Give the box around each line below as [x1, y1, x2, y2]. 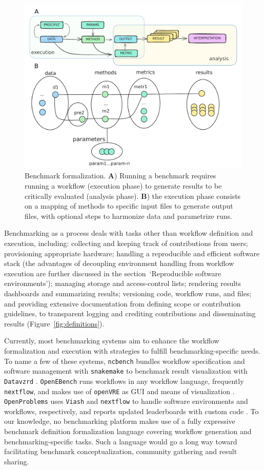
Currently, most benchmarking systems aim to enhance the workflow [4, 335, 219, 346]
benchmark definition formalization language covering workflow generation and [4, 426, 252, 437]
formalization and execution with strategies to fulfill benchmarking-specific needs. [4, 345, 260, 356]
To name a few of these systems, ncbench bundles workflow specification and [4, 355, 245, 366]
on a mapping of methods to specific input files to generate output [25, 200, 233, 211]
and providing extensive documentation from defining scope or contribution [4, 298, 241, 309]
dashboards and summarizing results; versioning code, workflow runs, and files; [4, 288, 252, 299]
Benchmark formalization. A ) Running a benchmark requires [25, 170, 216, 181]
